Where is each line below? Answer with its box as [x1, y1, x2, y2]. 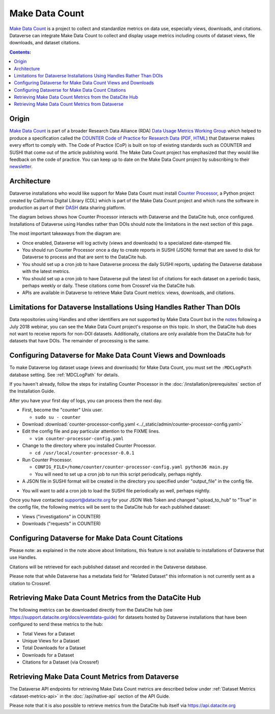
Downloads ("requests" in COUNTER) [22, 520, 101, 527]
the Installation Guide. [9, 388, 56, 394]
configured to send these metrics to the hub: [9, 621, 103, 627]
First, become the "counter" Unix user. [22, 407, 103, 413]
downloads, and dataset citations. [9, 40, 80, 46]
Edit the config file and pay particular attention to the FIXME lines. [22, 428, 160, 434]
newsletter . [9, 164, 33, 170]
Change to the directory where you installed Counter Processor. [22, 442, 156, 448]
